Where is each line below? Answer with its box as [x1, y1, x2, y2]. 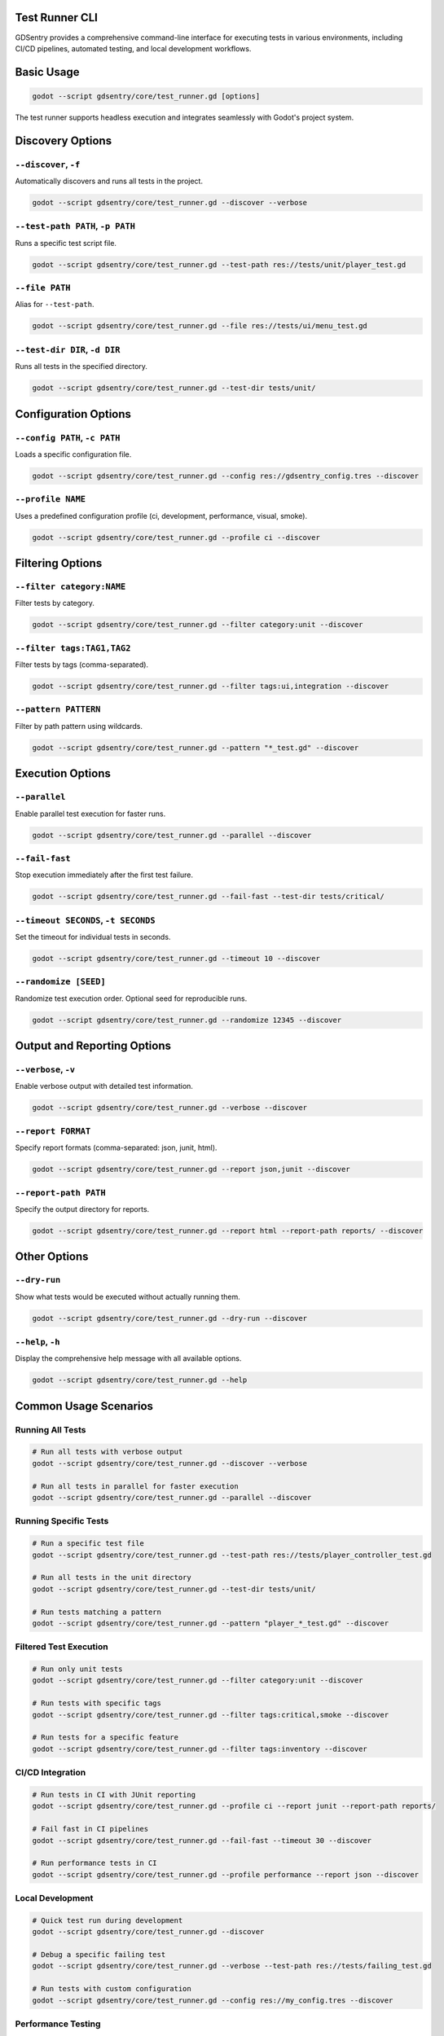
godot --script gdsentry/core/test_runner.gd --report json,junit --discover [32, 1165, 350, 1174]
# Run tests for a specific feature [32, 1733, 179, 1742]
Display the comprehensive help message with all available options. [15, 1354, 242, 1363]
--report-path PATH [15, 1187, 106, 1198]
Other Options [15, 1250, 89, 1264]
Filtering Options [15, 556, 103, 570]
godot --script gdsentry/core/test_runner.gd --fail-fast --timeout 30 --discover [32, 1836, 372, 1845]
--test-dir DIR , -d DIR [15, 344, 121, 355]
